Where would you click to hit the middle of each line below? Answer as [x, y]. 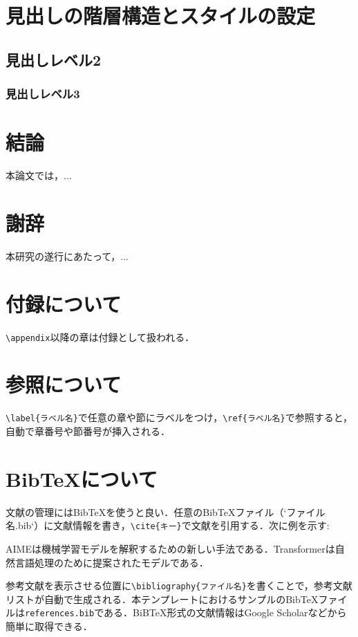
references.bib [60, 614]
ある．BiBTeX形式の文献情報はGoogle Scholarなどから [225, 612]
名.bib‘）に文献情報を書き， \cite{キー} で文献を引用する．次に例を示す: [168, 525]
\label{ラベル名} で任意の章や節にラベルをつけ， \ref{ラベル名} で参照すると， [179, 417]
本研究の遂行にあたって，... [67, 256]
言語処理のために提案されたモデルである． [112, 562]
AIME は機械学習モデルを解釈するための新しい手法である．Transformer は [170, 548]
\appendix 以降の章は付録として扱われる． [100, 336]
